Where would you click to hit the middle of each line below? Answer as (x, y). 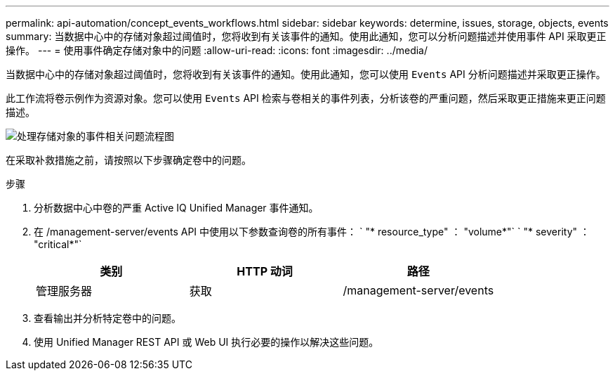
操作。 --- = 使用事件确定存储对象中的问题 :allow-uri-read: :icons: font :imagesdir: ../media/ (217, 50)
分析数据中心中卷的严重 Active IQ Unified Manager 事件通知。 (176, 208)
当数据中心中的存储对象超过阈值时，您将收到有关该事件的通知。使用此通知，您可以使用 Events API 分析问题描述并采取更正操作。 (306, 74)
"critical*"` (58, 244)
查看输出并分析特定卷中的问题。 (107, 318)
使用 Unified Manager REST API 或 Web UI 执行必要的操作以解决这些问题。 (206, 342)
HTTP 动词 (265, 271)
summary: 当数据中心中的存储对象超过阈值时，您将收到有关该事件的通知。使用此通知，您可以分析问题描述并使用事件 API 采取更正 (306, 36)
